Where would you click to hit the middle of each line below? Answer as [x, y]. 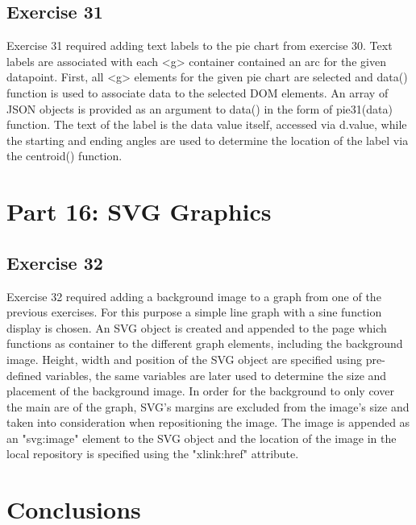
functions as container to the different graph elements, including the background [205, 343]
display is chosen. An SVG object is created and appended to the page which [197, 327]
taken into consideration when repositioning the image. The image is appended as [208, 422]
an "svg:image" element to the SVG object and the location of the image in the [202, 438]
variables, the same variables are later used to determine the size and [216, 375]
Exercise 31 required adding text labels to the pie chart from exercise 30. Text [200, 45]
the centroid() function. [64, 156]
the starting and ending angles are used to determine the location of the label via [208, 140]
